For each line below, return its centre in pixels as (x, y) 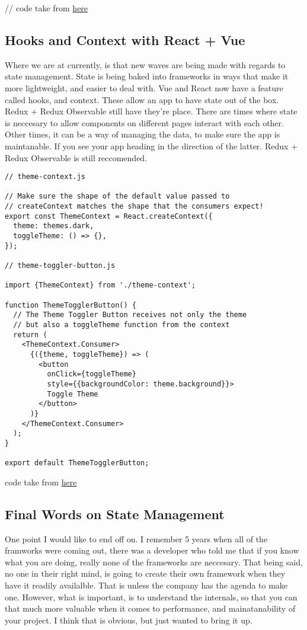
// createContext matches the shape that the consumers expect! (134, 207)
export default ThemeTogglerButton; (77, 463)
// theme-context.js (45, 177)
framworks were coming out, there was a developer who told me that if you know (152, 550)
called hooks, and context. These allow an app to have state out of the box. (142, 99)
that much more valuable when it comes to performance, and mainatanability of (150, 608)
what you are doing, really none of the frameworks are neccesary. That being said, (154, 562)
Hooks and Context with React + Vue (125, 39)
